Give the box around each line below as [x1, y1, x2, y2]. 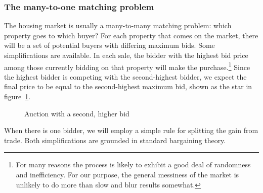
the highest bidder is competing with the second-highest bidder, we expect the [4, 71, 247, 82]
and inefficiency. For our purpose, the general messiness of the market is [16, 169, 239, 179]
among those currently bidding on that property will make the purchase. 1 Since [4, 60, 250, 72]
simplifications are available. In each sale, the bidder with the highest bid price [4, 50, 248, 60]
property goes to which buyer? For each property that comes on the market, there [4, 30, 258, 40]
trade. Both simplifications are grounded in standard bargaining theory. [4, 135, 226, 145]
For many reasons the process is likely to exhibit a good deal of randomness [16, 159, 251, 170]
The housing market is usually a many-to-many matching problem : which [4, 20, 232, 31]
